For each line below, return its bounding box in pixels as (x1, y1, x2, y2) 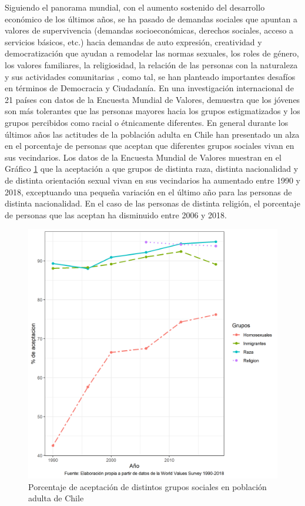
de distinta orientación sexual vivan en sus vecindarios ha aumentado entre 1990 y (5, 174, 300, 186)
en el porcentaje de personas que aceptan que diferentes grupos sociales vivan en (5, 139, 294, 152)
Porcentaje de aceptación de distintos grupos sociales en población (28, 480, 267, 492)
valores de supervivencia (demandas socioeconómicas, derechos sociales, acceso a (5, 24, 294, 36)
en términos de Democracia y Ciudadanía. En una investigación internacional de (5, 82, 294, 94)
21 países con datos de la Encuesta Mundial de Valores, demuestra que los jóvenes (5, 93, 300, 105)
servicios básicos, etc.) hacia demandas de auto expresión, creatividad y (5, 35, 262, 48)
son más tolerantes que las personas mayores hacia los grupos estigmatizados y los (5, 105, 300, 117)
